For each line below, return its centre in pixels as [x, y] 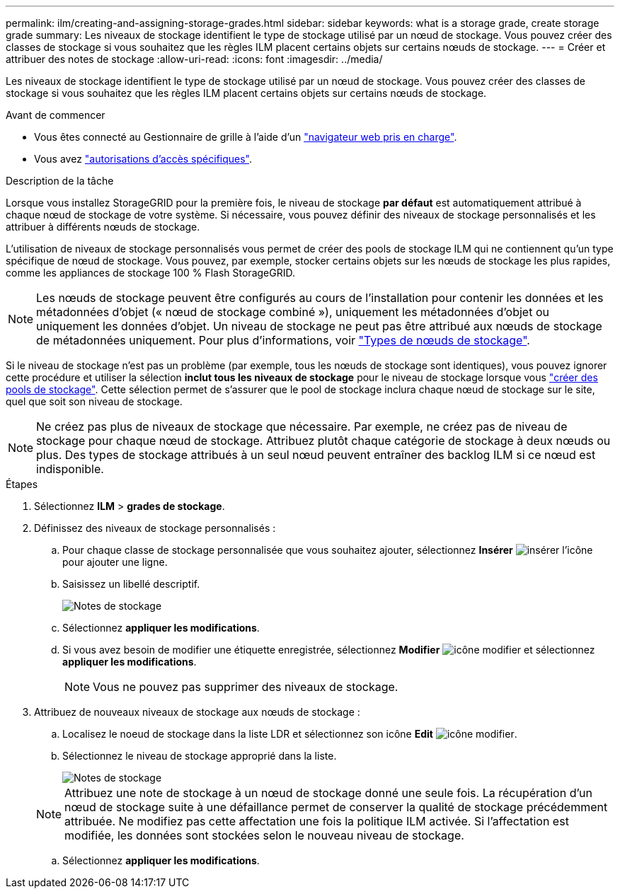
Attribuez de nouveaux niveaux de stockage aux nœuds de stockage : [197, 712]
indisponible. [70, 469]
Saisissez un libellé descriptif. [131, 584]
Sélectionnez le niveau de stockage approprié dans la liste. [200, 756]
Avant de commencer [56, 115]
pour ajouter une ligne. [115, 562]
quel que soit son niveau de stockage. [94, 401]
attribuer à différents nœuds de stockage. [103, 227]
